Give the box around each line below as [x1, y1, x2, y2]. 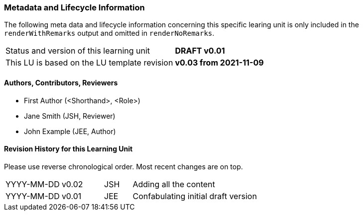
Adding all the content [132, 179, 215, 189]
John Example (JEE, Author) [24, 127, 116, 136]
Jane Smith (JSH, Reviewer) [24, 111, 116, 120]
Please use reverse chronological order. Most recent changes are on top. [4, 162, 243, 171]
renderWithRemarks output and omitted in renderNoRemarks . [4, 29, 215, 38]
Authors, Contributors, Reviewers [4, 78, 118, 87]
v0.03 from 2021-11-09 [175, 58, 264, 68]
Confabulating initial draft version [132, 191, 257, 201]
